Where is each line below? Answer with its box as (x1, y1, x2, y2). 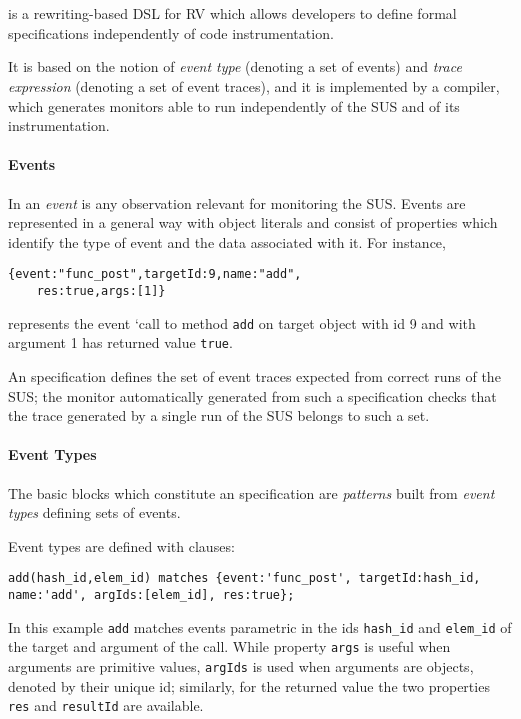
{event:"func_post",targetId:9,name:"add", (8, 267, 302, 282)
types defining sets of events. (8, 502, 181, 523)
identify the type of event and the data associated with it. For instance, (8, 231, 446, 252)
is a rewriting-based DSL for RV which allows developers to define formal (8, 3, 457, 24)
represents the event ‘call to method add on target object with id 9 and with (8, 312, 476, 333)
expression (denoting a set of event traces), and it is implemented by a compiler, (8, 75, 500, 96)
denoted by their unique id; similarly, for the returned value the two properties (8, 675, 490, 696)
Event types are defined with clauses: (8, 535, 235, 556)
